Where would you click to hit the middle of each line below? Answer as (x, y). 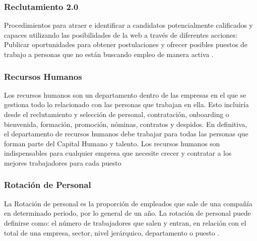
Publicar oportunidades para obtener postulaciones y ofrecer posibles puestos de (126, 44)
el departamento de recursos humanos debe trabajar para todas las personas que (126, 134)
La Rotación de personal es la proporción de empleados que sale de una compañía (128, 203)
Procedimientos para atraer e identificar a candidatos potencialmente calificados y (128, 25)
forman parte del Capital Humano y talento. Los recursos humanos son (112, 143)
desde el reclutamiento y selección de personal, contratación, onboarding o (117, 114)
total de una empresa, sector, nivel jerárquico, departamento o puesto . (112, 232)
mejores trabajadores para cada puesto (63, 162)
